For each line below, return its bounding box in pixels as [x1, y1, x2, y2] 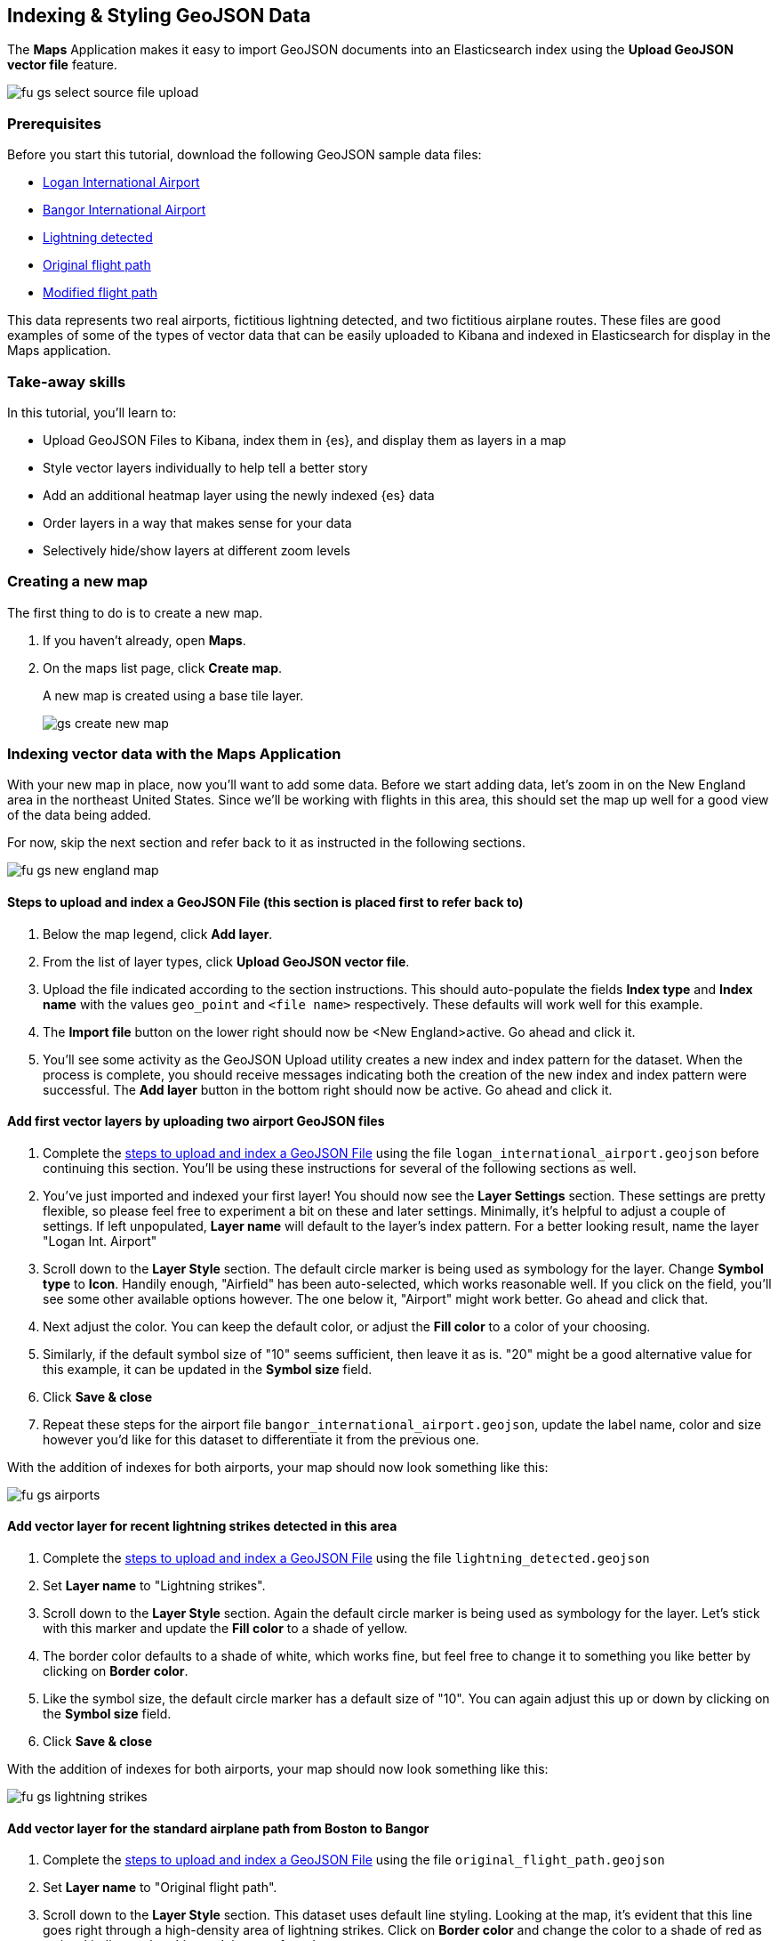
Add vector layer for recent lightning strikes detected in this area [7, 1518, 397, 1534]
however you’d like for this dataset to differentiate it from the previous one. [43, 1431, 479, 1447]
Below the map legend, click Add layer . [43, 926, 273, 942]
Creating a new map [7, 572, 148, 591]
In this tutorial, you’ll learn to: [7, 404, 177, 420]
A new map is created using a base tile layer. [43, 687, 304, 703]
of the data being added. [7, 807, 152, 823]
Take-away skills [7, 372, 126, 391]
